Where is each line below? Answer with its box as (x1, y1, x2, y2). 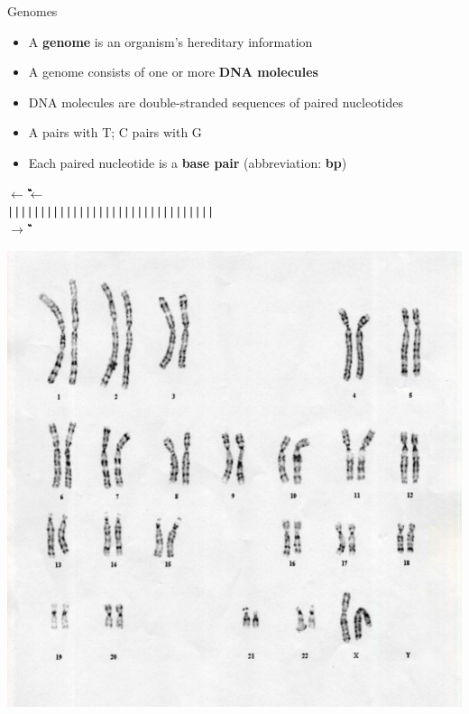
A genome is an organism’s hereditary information (28, 32, 313, 51)
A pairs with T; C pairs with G (28, 123, 202, 142)
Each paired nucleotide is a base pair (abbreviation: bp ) (28, 153, 347, 172)
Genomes (7, 2, 58, 20)
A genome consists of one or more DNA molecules (28, 62, 318, 81)
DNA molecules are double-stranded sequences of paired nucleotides (28, 92, 404, 111)
